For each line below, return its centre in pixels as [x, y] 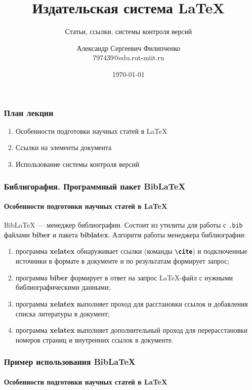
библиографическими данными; [63, 287]
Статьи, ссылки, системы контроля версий [128, 31]
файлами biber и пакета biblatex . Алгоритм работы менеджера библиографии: [125, 234]
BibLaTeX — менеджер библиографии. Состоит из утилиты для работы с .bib [123, 225]
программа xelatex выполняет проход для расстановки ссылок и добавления [132, 303]
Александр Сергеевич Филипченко [128, 48]
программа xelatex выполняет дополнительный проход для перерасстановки [131, 330]
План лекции [29, 112]
